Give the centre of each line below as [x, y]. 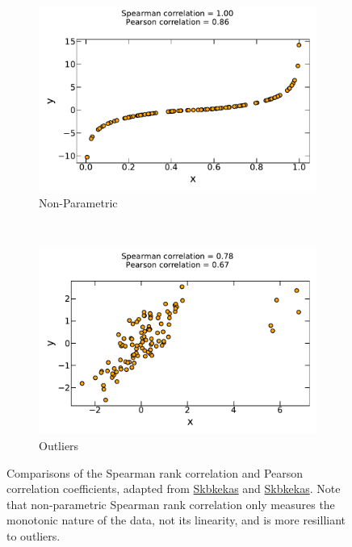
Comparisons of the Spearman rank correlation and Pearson [155, 472]
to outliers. [34, 536]
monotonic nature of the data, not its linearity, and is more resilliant [176, 520]
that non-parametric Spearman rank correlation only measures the [171, 504]
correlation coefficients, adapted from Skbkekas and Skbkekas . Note [174, 489]
